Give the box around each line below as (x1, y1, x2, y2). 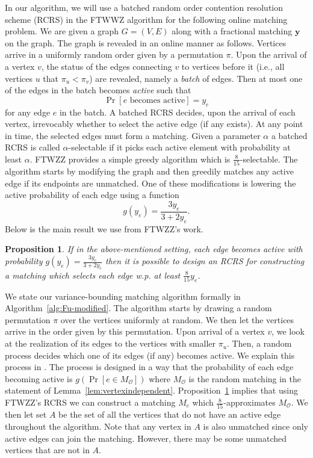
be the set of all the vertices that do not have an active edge (58, 408, 281, 421)
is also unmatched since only (203, 419, 308, 432)
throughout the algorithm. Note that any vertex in (5, 419, 191, 432)
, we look (271, 325, 305, 338)
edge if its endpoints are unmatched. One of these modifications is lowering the (5, 176, 296, 189)
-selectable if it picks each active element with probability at (68, 141, 291, 153)
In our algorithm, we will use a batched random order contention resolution (5, 1, 284, 13)
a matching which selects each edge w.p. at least (5, 268, 181, 281)
